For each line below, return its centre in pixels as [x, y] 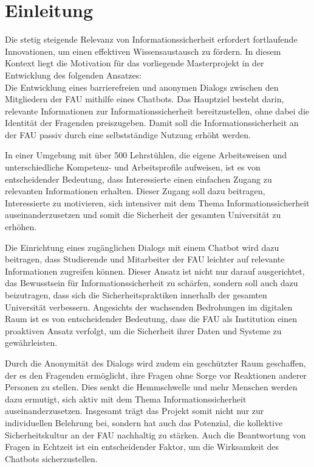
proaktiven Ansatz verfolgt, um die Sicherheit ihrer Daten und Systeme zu [143, 330]
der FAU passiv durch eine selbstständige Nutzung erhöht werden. [128, 134]
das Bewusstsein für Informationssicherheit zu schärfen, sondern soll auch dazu [152, 283]
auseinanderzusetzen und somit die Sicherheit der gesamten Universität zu [143, 215]
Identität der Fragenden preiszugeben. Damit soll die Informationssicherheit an [152, 123]
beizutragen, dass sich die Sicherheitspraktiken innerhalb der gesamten [136, 295]
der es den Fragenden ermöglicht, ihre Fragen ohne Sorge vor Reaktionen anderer [156, 375]
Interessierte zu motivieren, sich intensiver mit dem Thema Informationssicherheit [157, 202]
